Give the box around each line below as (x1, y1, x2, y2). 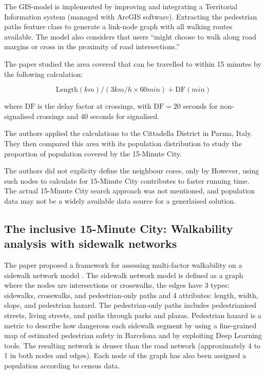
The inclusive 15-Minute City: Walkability (4, 220, 233, 236)
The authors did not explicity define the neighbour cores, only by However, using (4, 165, 259, 176)
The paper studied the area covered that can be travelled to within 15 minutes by (4, 58, 261, 69)
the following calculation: (4, 68, 83, 79)
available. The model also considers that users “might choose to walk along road (4, 31, 256, 42)
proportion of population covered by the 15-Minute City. (4, 148, 182, 159)
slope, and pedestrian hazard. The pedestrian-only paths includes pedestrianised (4, 300, 257, 310)
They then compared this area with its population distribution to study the (4, 137, 242, 148)
